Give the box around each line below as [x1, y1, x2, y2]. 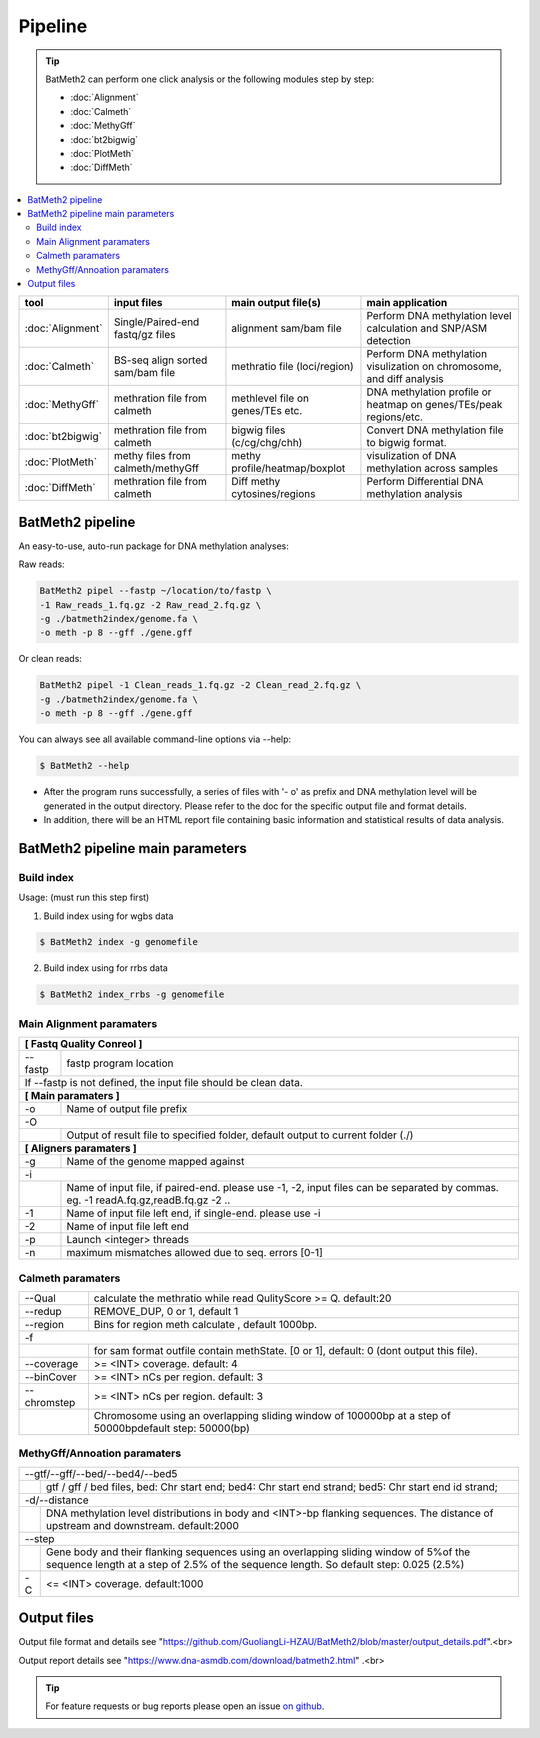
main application [366, 296, 448, 310]
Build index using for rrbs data [43, 962, 169, 974]
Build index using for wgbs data [43, 910, 174, 922]
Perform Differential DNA [366, 475, 484, 489]
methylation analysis [366, 487, 464, 501]
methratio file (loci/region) [231, 360, 354, 374]
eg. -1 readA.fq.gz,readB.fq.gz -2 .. [66, 1193, 231, 1207]
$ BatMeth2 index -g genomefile [39, 936, 199, 948]
